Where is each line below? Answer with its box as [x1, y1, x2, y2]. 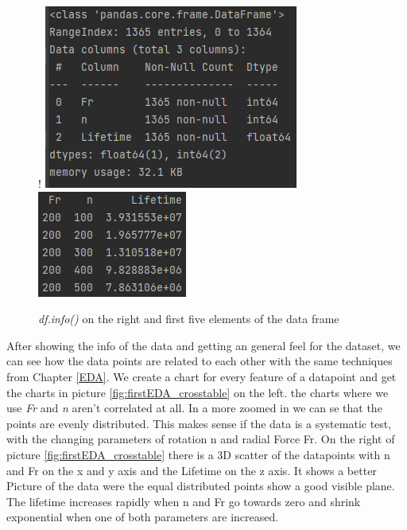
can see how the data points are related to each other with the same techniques [6, 353, 393, 369]
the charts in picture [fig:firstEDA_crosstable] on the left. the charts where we [6, 384, 389, 400]
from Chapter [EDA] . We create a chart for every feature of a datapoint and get [6, 368, 397, 384]
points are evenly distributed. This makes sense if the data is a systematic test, [6, 415, 392, 431]
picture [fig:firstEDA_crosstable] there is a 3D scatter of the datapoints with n [6, 446, 390, 462]
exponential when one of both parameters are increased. [6, 509, 279, 525]
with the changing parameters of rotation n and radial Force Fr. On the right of [6, 431, 395, 447]
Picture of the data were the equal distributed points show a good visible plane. [6, 477, 395, 494]
